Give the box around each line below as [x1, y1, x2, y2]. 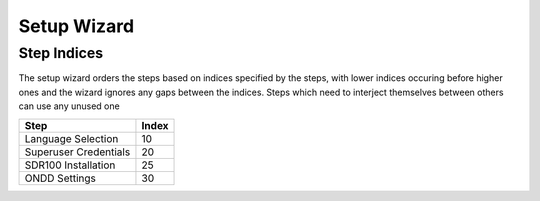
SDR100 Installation [24, 158, 116, 172]
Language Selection [24, 131, 119, 145]
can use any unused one [18, 100, 120, 112]
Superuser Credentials [24, 145, 131, 159]
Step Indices [18, 44, 104, 62]
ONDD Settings [24, 171, 97, 185]
